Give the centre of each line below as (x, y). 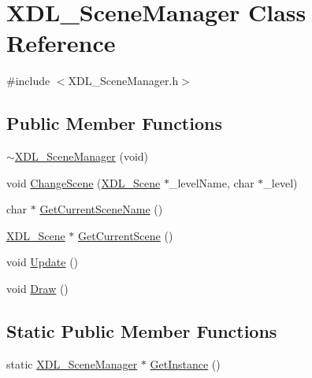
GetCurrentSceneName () (101, 209)
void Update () (43, 262)
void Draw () (37, 289)
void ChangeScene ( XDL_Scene (84, 182)
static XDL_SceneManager (72, 363)
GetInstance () (185, 363)
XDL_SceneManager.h (123, 81)
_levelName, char (212, 182)
